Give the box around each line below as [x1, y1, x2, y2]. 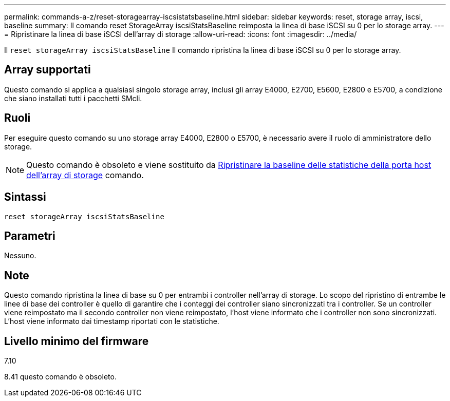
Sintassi [4, 190, 46, 204]
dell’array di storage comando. [26, 169, 144, 180]
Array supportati [4, 63, 91, 77]
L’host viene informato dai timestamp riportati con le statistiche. [4, 317, 219, 326]
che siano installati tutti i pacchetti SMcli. [4, 93, 142, 103]
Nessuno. [4, 251, 36, 260]
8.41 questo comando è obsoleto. [4, 372, 117, 381]
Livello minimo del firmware [4, 334, 149, 348]
